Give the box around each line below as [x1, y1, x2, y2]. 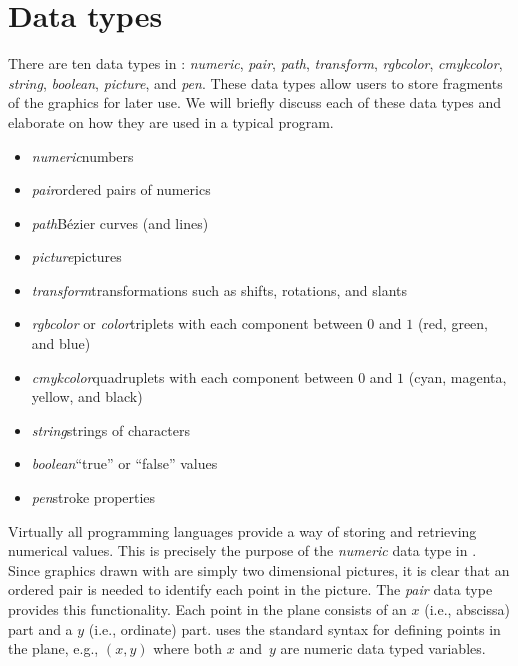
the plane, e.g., [8, 638, 99, 659]
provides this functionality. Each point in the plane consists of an [8, 599, 407, 619]
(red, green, [417, 313, 489, 334]
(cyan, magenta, [408, 366, 507, 387]
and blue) [31, 333, 91, 354]
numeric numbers [31, 145, 134, 166]
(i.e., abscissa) [424, 599, 511, 619]
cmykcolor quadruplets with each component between [31, 366, 354, 387]
